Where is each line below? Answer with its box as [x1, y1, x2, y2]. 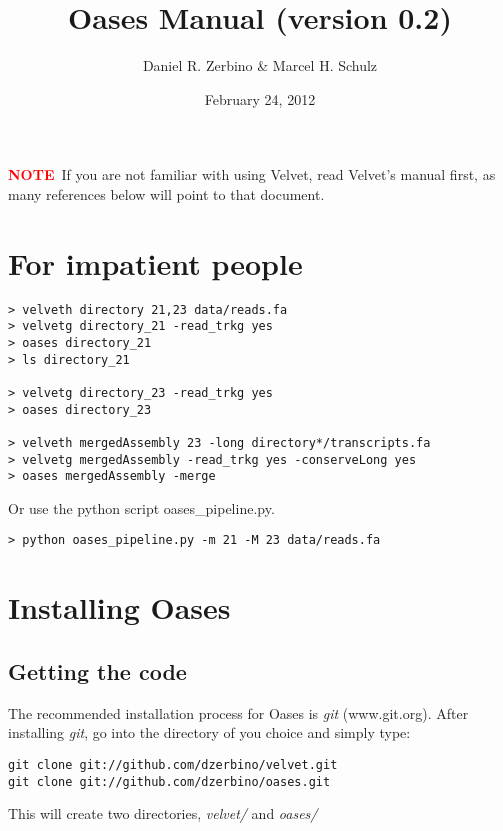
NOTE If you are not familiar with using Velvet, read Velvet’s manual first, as [8, 164, 496, 185]
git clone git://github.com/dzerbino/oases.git [8, 774, 331, 789]
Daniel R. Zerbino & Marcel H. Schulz [142, 55, 378, 76]
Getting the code [8, 655, 187, 686]
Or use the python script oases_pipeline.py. [8, 497, 275, 518]
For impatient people [8, 242, 303, 283]
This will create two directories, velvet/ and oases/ [8, 803, 318, 824]
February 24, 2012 [204, 88, 316, 109]
